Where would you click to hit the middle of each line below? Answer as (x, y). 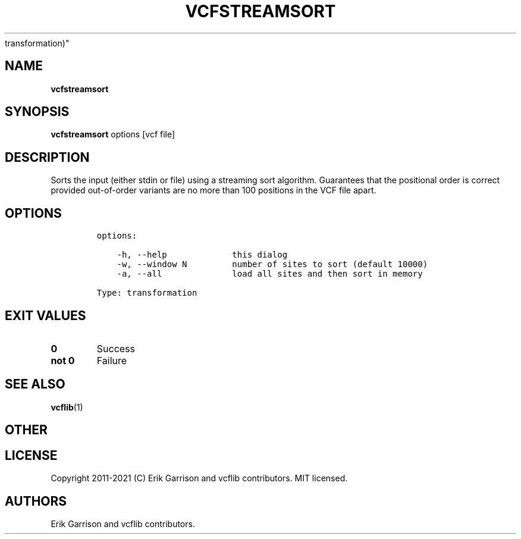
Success (116, 348)
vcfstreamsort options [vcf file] (113, 134)
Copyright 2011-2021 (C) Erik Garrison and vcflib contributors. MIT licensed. (199, 478)
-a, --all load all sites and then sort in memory (270, 274)
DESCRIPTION (47, 157)
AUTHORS (36, 501)
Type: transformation (147, 293)
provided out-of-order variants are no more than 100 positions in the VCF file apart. (214, 190)
